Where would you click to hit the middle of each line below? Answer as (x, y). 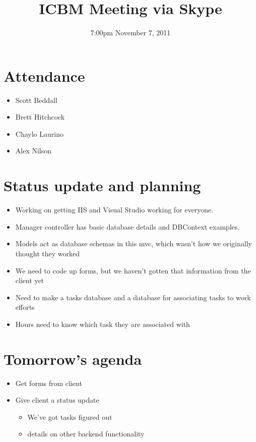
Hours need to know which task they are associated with (103, 324)
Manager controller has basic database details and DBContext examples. (127, 226)
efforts (25, 307)
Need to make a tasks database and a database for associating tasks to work (133, 297)
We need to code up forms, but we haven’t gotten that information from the (133, 270)
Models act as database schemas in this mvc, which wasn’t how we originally (134, 243)
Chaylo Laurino (39, 133)
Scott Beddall (36, 100)
